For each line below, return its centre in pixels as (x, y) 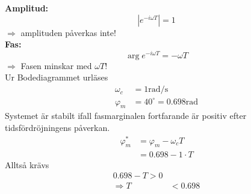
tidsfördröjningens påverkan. (57, 127)
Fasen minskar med (56, 65)
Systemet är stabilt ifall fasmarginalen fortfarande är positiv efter (126, 116)
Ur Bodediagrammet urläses (57, 77)
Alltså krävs (27, 164)
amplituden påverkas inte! (68, 32)
